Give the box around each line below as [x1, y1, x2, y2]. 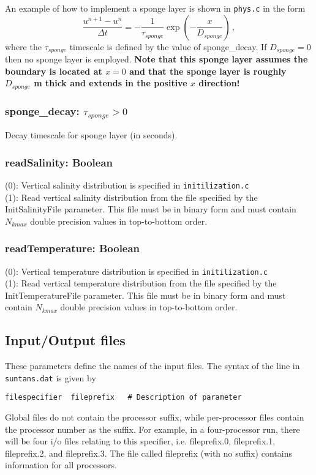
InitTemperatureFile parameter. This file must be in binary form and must [5, 288, 286, 301]
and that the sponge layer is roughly [129, 64, 287, 77]
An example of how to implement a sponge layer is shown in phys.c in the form [5, 2, 306, 14]
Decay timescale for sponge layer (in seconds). [5, 129, 178, 141]
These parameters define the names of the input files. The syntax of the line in [5, 359, 300, 372]
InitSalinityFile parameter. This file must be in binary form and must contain [5, 203, 296, 215]
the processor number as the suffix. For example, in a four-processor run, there [5, 422, 300, 435]
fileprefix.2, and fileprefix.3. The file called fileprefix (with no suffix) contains [5, 446, 292, 459]
